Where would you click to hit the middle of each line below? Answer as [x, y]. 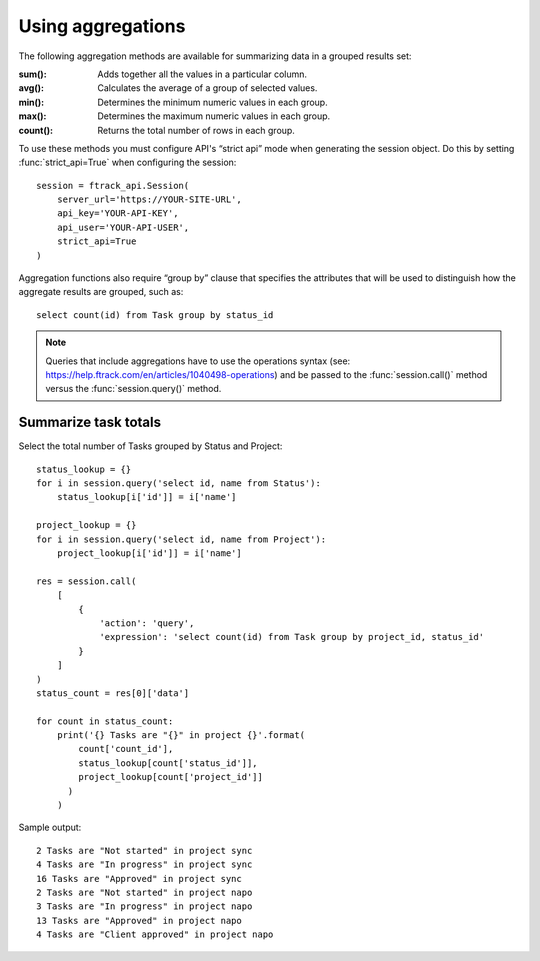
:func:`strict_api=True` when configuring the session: [127, 162]
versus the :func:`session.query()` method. [133, 389]
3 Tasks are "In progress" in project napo [144, 906]
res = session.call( [86, 581]
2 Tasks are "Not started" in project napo [144, 892]
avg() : [31, 88]
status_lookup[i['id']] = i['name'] [146, 497]
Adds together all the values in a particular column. [202, 74]
